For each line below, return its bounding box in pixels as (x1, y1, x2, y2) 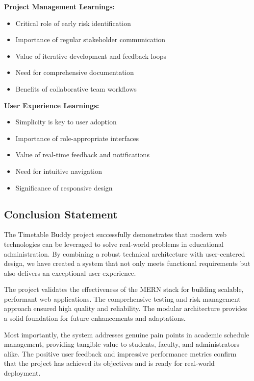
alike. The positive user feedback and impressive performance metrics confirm (4, 348, 237, 358)
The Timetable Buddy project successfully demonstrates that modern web (4, 229, 227, 239)
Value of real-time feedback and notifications (15, 149, 150, 160)
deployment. (4, 368, 41, 378)
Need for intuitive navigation (15, 166, 102, 176)
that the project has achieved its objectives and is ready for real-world (4, 358, 215, 368)
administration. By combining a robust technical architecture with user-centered (4, 248, 245, 259)
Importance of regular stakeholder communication (15, 34, 165, 45)
